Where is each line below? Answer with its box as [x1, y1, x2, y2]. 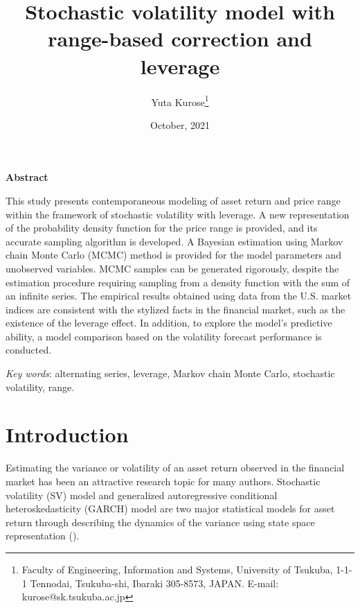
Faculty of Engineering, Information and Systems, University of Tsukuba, [21, 562, 333, 576]
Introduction [6, 420, 129, 449]
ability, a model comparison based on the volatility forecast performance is [6, 329, 322, 343]
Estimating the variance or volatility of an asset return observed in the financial [6, 460, 345, 475]
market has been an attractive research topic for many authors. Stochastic [6, 474, 321, 488]
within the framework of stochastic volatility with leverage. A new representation [6, 207, 350, 221]
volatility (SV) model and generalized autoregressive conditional [6, 487, 278, 502]
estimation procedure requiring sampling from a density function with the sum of [6, 275, 350, 289]
